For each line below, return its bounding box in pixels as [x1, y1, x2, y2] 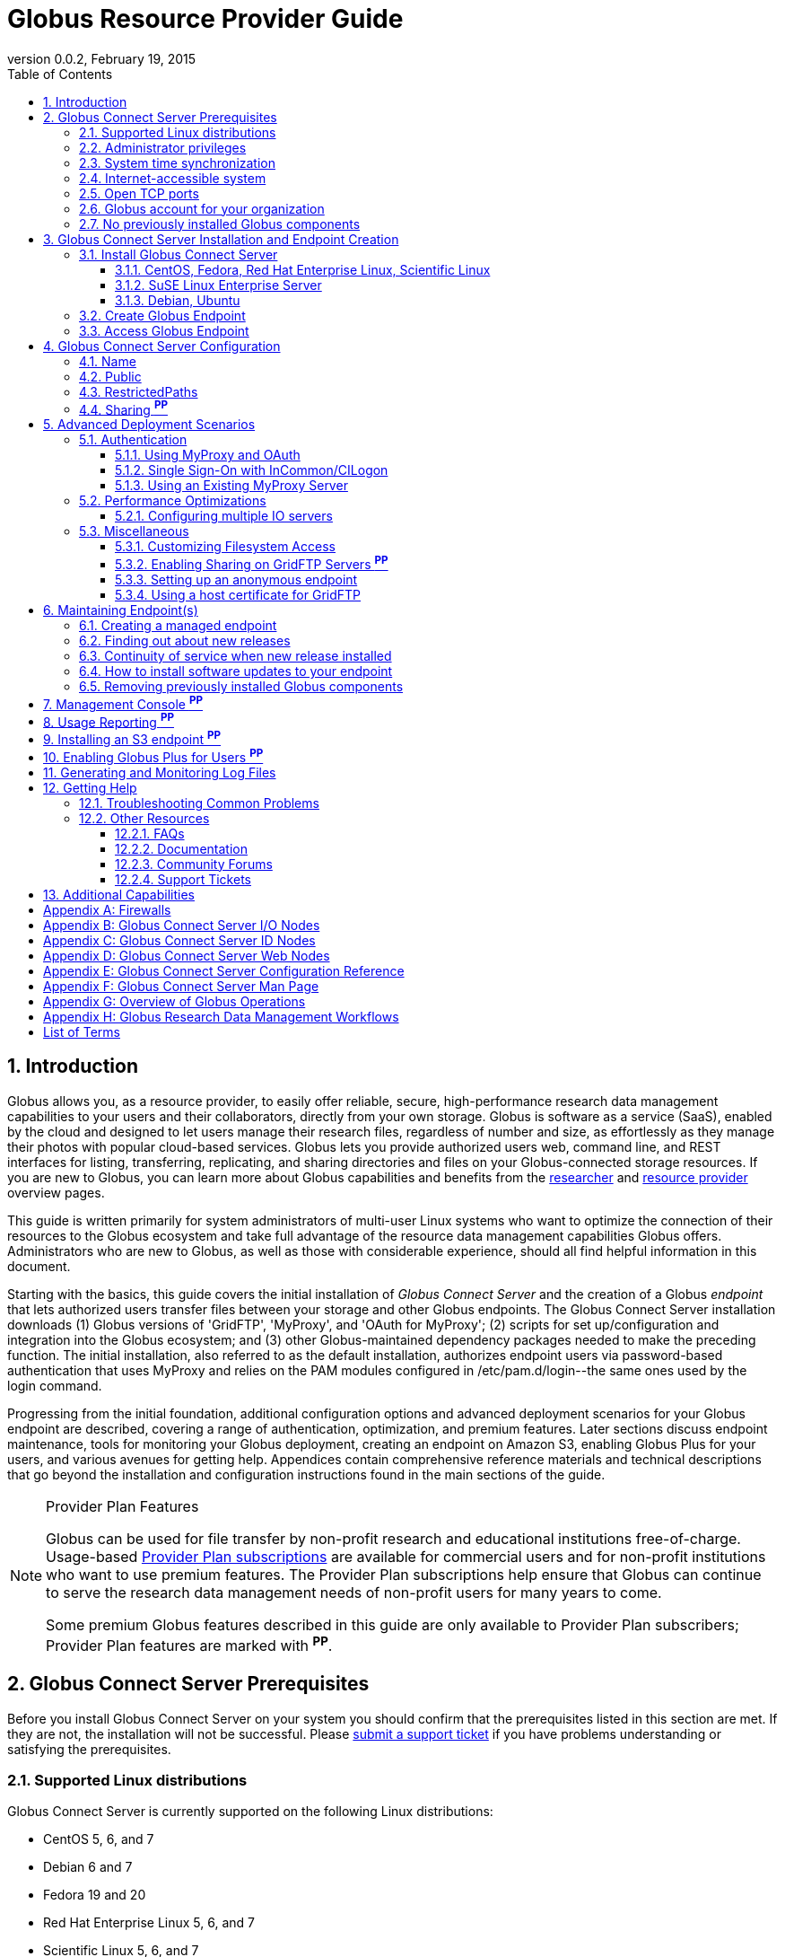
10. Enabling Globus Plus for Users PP [43, 747, 264, 765]
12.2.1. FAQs [115, 825, 185, 841]
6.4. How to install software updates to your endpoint [79, 663, 393, 680]
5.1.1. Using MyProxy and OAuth [115, 447, 301, 463]
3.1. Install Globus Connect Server [79, 246, 278, 262]
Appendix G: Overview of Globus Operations [43, 993, 306, 1009]
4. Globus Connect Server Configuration [43, 338, 281, 354]
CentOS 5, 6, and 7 [43, 1831, 154, 1847]
